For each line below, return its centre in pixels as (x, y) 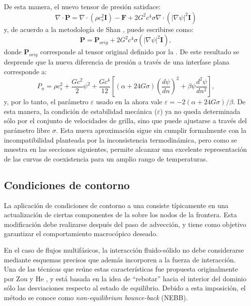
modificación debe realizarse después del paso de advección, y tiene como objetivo (125, 224)
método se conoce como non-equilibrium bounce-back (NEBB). (96, 297)
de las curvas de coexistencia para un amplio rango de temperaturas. (106, 158)
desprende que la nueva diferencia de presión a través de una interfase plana (117, 61)
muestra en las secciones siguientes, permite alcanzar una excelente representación (125, 149)
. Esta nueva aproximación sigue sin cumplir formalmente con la (151, 130)
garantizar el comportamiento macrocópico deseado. (81, 234)
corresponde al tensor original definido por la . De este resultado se (140, 52)
